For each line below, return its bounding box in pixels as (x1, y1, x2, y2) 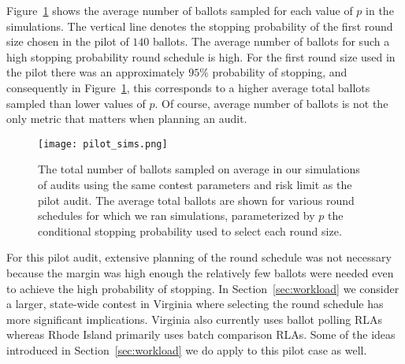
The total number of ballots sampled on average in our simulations (38, 161, 360, 177)
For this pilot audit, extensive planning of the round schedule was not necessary (6, 249, 392, 266)
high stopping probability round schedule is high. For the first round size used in (6, 48, 396, 65)
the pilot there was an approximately (6, 64, 185, 80)
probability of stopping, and (212, 64, 347, 80)
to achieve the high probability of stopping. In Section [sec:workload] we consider (6, 280, 399, 296)
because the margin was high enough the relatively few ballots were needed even (6, 264, 394, 280)
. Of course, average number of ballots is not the (154, 95, 388, 111)
